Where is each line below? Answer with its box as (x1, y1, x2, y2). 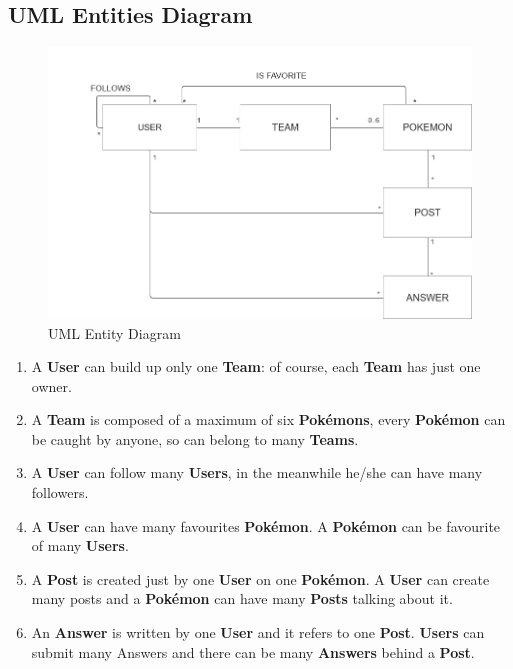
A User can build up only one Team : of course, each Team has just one (31, 356, 481, 377)
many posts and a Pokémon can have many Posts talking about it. (31, 588, 453, 609)
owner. (31, 375, 72, 396)
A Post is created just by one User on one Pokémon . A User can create (31, 568, 490, 589)
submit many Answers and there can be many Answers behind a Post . (31, 641, 475, 662)
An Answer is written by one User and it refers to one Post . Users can (31, 622, 485, 643)
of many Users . (31, 535, 129, 556)
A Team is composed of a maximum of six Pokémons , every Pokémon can (31, 409, 506, 430)
